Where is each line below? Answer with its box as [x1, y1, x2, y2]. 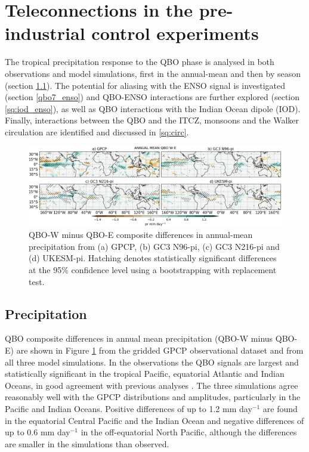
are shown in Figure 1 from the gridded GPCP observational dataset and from [16, 343, 304, 356]
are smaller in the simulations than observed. [5, 437, 169, 450]
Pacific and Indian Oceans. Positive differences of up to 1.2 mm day [5, 402, 252, 414]
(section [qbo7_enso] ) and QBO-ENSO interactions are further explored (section [5, 91, 300, 103]
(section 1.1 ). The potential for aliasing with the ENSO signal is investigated [5, 79, 286, 91]
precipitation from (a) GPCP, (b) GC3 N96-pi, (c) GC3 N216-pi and [29, 240, 280, 252]
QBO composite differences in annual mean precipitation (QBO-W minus [5, 332, 273, 345]
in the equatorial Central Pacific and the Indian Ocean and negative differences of [5, 414, 304, 426]
